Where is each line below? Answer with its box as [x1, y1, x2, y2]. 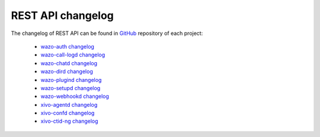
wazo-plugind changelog [40, 76, 102, 83]
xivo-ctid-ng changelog [40, 117, 98, 125]
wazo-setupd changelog [40, 84, 101, 91]
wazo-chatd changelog [40, 59, 98, 66]
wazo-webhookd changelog [40, 93, 110, 100]
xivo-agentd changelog [40, 101, 98, 108]
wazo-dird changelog [40, 68, 93, 75]
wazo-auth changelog [40, 43, 95, 50]
